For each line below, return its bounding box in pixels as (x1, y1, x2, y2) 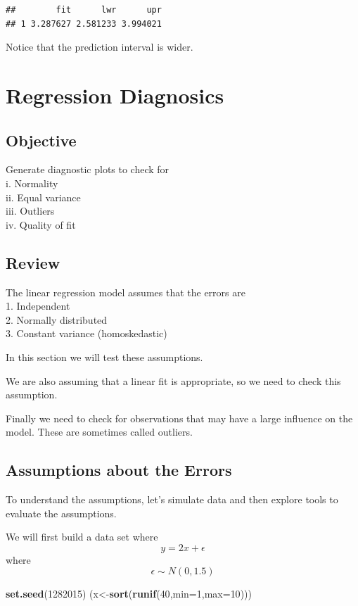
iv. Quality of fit (6, 217, 76, 232)
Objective (6, 129, 77, 151)
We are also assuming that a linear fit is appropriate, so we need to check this (6, 373, 341, 388)
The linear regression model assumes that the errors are (6, 284, 245, 299)
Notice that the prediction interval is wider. (6, 39, 193, 54)
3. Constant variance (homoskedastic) (6, 326, 167, 341)
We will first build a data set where (6, 529, 158, 544)
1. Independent (6, 298, 70, 313)
